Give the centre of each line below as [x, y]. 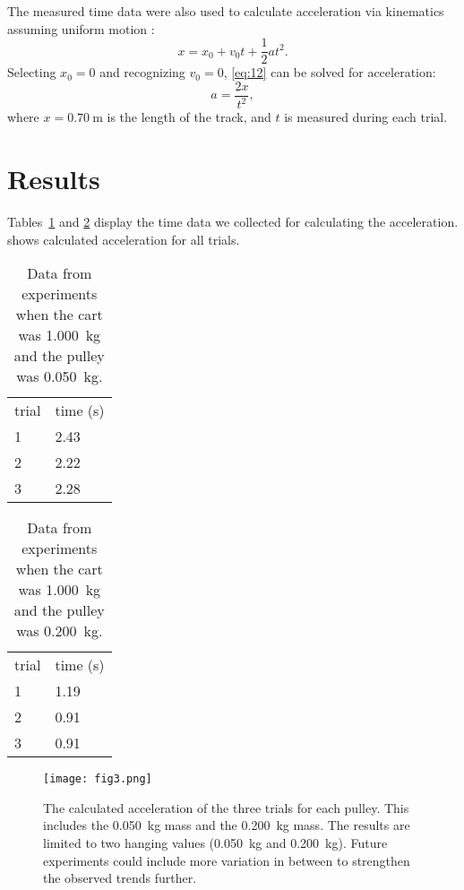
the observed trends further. [120, 878]
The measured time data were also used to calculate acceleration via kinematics [226, 11]
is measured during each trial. [366, 117]
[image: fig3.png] [98, 779]
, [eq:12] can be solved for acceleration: [330, 72]
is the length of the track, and [189, 117]
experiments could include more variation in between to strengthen [227, 860]
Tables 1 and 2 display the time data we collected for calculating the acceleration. [233, 221]
